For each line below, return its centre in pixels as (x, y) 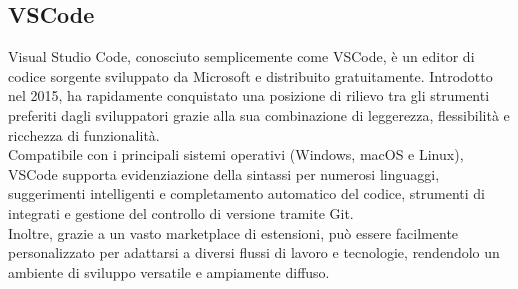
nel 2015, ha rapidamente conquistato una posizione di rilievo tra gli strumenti (249, 95)
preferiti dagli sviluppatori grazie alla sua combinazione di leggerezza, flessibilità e (259, 114)
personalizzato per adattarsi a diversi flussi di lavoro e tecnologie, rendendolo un (254, 252)
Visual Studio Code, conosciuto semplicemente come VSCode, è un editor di (241, 56)
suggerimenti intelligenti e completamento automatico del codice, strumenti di (246, 193)
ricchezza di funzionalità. (84, 134)
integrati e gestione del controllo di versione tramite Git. (181, 212)
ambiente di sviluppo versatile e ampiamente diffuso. (169, 271)
